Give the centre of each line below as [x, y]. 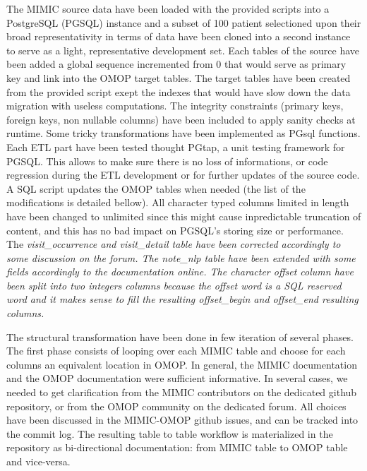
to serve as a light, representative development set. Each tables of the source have [183, 50]
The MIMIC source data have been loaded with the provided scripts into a [168, 8]
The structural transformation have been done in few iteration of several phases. [180, 336]
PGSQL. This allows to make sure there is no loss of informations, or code [167, 161]
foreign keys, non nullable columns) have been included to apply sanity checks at [181, 119]
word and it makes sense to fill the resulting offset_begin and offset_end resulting [182, 299]
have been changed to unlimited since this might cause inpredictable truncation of [184, 216]
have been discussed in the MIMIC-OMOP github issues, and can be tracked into [182, 420]
